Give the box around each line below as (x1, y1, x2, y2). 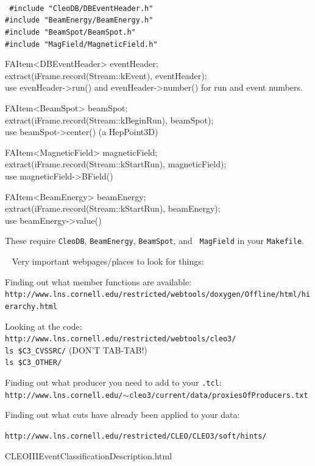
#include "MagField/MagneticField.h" (5, 40, 158, 49)
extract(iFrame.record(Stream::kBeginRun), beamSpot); (5, 113, 214, 126)
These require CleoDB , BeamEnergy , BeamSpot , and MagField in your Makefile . (5, 234, 304, 247)
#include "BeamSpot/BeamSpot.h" (5, 27, 136, 37)
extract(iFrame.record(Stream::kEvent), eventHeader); (5, 69, 207, 82)
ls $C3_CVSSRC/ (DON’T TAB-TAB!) (5, 343, 147, 356)
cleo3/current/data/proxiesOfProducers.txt (129, 391, 308, 400)
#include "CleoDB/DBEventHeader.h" (9, 4, 154, 13)
